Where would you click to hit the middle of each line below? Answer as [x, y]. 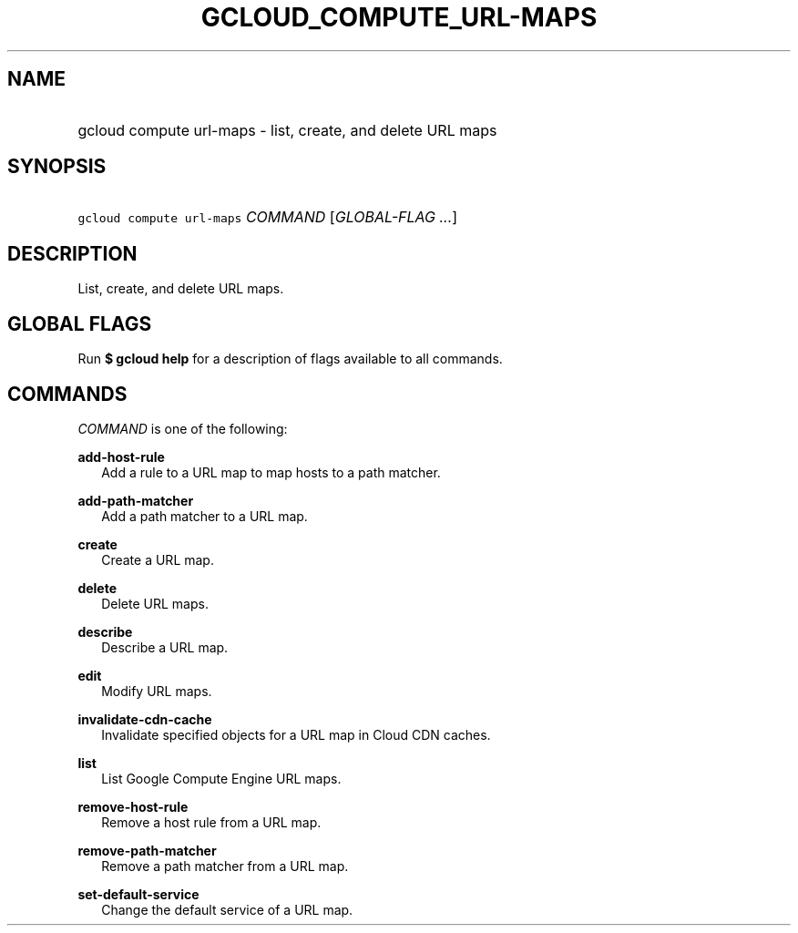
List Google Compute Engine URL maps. [221, 778]
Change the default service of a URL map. [227, 909]
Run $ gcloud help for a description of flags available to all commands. [290, 359]
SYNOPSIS [57, 167]
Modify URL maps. [157, 691]
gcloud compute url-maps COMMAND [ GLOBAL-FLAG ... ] [268, 217]
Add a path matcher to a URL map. [205, 516]
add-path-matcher [136, 500]
